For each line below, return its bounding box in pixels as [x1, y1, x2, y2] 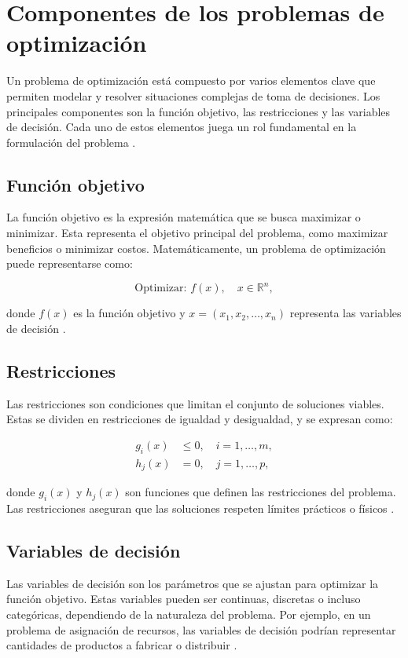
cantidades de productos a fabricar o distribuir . [6, 637, 237, 653]
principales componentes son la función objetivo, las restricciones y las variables [6, 103, 391, 119]
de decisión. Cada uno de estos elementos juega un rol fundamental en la [6, 119, 357, 135]
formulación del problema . [6, 133, 136, 150]
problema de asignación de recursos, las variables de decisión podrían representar [6, 621, 396, 638]
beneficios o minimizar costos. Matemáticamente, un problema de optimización [6, 239, 386, 256]
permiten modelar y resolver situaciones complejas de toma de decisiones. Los [6, 87, 380, 104]
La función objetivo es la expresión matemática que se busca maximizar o [6, 209, 361, 225]
